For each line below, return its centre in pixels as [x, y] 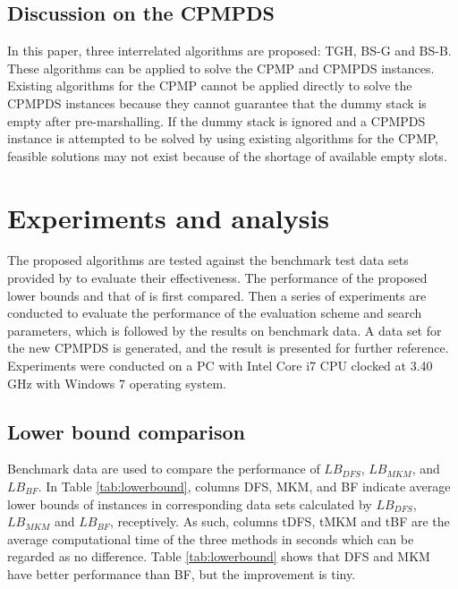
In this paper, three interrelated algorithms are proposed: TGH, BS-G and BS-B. [229, 51]
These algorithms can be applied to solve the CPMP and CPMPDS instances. [221, 68]
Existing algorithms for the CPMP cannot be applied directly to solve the [210, 85]
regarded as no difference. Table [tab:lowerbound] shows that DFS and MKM [219, 556]
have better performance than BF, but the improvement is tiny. [182, 574]
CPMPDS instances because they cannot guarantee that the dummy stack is [217, 102]
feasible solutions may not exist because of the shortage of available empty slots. [227, 155]
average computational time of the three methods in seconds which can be [211, 538]
